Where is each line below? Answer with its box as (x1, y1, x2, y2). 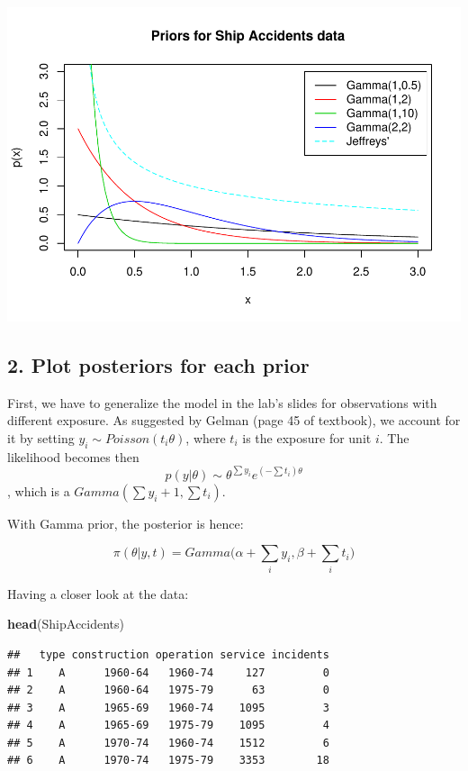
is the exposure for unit (242, 428, 372, 447)
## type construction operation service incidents (7, 648, 329, 661)
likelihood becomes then (7, 447, 139, 466)
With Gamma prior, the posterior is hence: (7, 513, 244, 532)
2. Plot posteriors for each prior (7, 350, 310, 378)
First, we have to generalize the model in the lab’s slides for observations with (7, 393, 437, 412)
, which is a (7, 481, 70, 500)
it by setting (7, 428, 75, 447)
